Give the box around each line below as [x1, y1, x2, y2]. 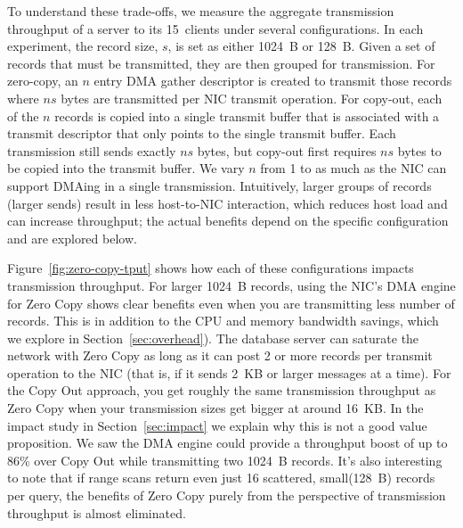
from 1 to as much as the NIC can [260, 159, 447, 177]
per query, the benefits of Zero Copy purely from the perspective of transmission [7, 486, 446, 505]
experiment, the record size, [7, 37, 158, 55]
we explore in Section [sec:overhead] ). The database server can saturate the [7, 328, 419, 347]
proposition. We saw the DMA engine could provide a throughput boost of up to [7, 433, 448, 452]
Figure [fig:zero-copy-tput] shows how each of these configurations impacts [7, 259, 414, 277]
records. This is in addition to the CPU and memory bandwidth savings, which [7, 311, 439, 330]
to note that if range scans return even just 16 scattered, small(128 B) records [7, 468, 435, 487]
